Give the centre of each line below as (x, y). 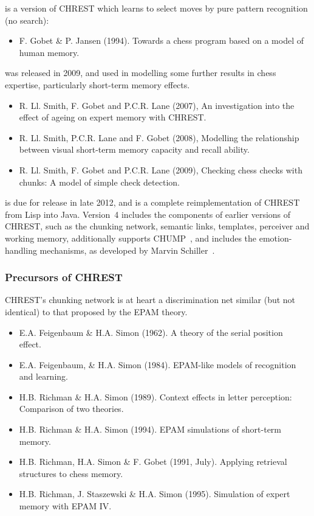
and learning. (43, 376)
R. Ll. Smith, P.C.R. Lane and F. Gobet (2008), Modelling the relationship (159, 137)
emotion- (275, 238)
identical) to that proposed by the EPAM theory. (96, 311)
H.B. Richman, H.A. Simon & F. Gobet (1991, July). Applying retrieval (153, 462)
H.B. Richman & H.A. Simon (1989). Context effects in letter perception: (155, 396)
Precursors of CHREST (64, 277)
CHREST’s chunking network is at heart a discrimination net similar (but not (150, 300)
